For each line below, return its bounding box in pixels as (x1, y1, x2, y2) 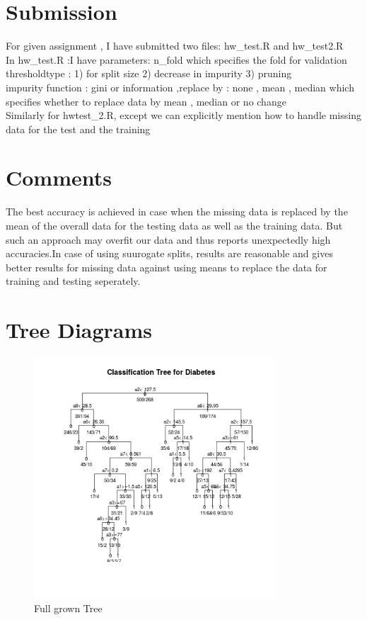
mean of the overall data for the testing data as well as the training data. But (6, 218, 343, 232)
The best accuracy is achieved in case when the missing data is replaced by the (6, 204, 348, 219)
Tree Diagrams (6, 315, 153, 344)
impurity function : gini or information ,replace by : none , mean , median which (6, 79, 354, 94)
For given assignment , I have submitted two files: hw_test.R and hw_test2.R (6, 38, 344, 53)
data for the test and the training (6, 121, 151, 136)
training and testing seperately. (6, 274, 141, 288)
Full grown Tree (34, 600, 103, 615)
